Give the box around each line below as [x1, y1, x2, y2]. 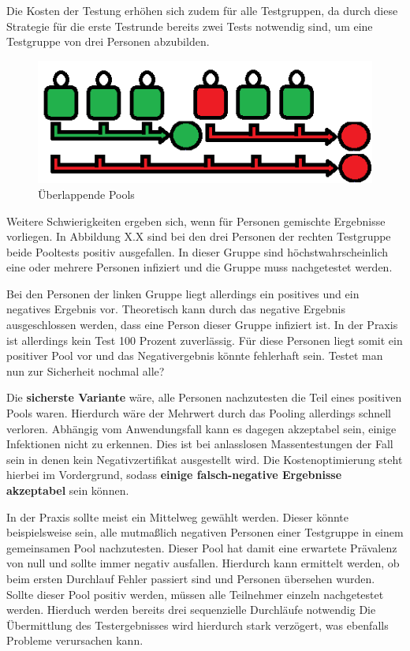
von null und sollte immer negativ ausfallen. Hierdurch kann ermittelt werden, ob [6, 555, 400, 571]
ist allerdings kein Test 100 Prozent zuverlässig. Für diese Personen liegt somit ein [6, 331, 403, 348]
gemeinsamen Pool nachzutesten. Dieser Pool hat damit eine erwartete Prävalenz [6, 539, 397, 556]
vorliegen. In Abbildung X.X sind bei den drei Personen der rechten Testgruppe [6, 228, 391, 245]
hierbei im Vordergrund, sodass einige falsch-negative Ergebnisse [6, 466, 342, 483]
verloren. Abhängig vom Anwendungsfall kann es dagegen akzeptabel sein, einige [6, 420, 397, 436]
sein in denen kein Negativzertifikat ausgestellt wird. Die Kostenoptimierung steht [6, 451, 403, 467]
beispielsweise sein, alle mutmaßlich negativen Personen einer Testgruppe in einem [6, 524, 404, 541]
